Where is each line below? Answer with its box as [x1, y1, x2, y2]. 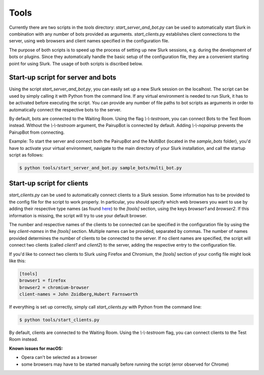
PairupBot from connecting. [9, 129, 65, 135]
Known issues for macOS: [9, 345, 63, 351]
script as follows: [9, 152, 44, 158]
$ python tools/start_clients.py [19, 317, 100, 323]
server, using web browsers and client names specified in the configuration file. [9, 38, 170, 44]
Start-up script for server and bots [9, 73, 117, 82]
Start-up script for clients [9, 179, 88, 187]
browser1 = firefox [19, 278, 66, 283]
